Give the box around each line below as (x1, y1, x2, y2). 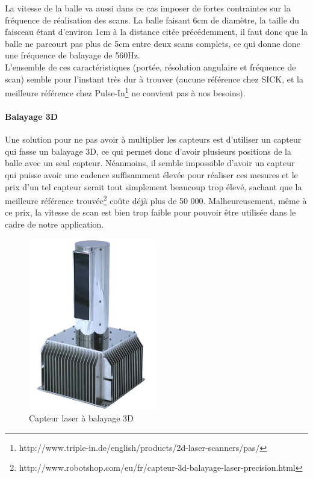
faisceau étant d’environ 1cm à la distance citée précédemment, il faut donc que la (5, 25, 308, 38)
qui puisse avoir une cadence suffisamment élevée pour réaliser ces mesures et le (5, 168, 298, 181)
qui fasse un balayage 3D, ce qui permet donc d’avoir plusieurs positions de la (5, 144, 291, 157)
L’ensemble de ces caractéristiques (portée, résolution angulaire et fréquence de (5, 60, 296, 73)
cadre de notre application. (5, 218, 104, 231)
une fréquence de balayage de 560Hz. (5, 49, 140, 61)
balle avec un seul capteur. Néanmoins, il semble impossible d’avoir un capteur (5, 157, 295, 169)
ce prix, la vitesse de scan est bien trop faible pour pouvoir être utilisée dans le (5, 206, 296, 219)
